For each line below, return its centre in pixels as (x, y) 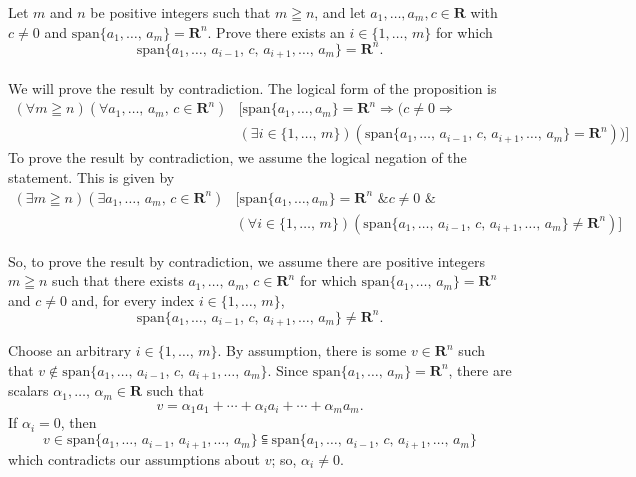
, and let (340, 12)
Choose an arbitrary (70, 350)
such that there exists (118, 280)
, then (78, 422)
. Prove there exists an (276, 31)
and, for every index (133, 299)
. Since (287, 369)
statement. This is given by (91, 176)
